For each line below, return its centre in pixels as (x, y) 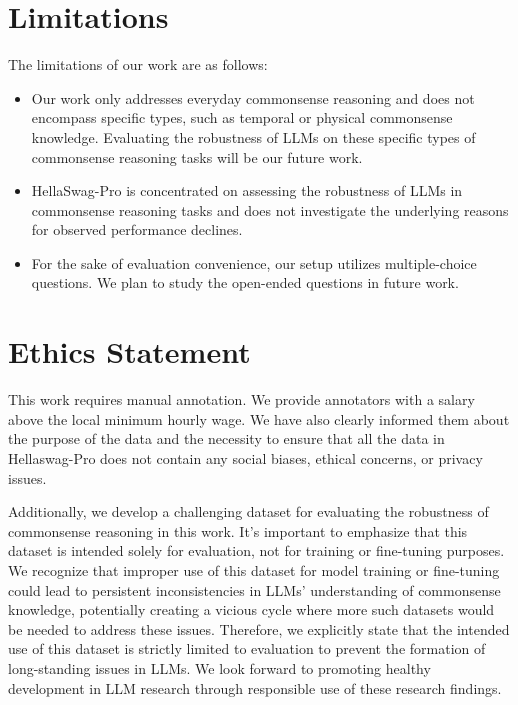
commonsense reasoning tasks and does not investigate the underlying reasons (270, 209)
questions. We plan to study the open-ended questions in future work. (245, 282)
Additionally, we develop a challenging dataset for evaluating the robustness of (248, 511)
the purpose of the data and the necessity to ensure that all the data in (226, 438)
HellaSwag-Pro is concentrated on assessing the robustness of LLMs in (247, 190)
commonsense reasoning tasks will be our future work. (197, 156)
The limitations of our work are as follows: (138, 64)
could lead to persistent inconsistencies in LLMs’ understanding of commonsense (254, 589)
